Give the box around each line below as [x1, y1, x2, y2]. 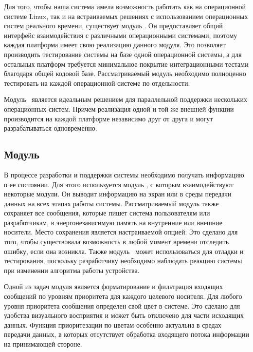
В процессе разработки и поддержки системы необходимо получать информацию [4, 169, 244, 179]
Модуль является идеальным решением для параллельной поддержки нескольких [4, 94, 247, 104]
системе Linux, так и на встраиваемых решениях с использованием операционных [4, 11, 248, 21]
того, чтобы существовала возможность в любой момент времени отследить [4, 236, 229, 247]
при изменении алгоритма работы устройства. [4, 265, 140, 275]
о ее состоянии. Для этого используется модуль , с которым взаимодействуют [4, 179, 234, 189]
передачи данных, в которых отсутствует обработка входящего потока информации [4, 329, 250, 339]
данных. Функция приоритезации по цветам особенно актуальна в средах [4, 319, 221, 330]
